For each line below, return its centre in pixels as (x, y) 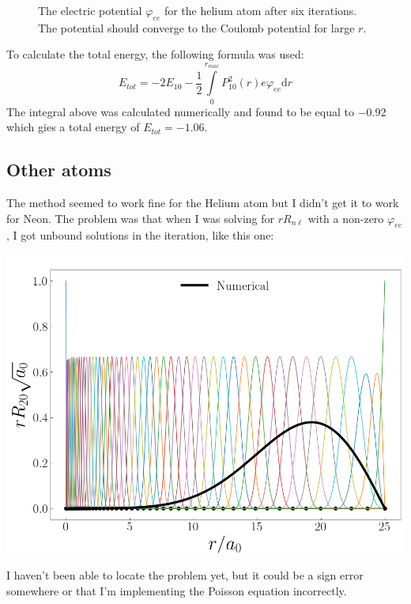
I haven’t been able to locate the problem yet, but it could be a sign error (185, 574)
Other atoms (59, 170)
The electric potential (90, 10)
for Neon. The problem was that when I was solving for (141, 218)
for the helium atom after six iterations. (260, 10)
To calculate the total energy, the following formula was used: (155, 54)
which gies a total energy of (73, 127)
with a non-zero (346, 218)
